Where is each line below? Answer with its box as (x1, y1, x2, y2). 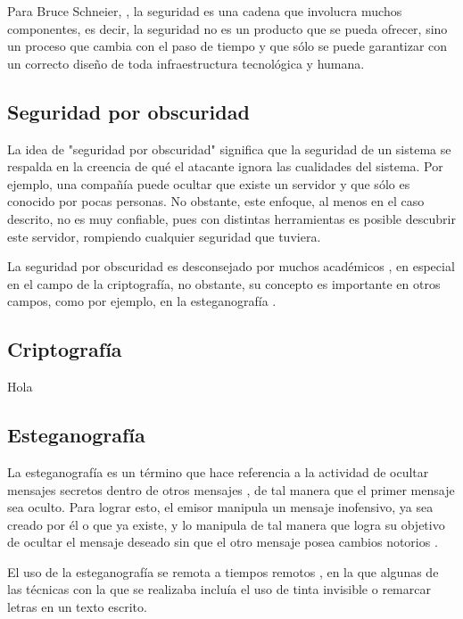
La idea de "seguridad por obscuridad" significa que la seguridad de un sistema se (7, 139, 451, 158)
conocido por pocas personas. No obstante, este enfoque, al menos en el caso (7, 192, 425, 210)
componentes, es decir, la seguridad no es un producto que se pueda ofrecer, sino (7, 19, 448, 37)
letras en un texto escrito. (7, 598, 147, 616)
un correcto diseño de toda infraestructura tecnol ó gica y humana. (7, 54, 365, 72)
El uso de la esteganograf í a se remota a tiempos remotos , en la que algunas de (7, 562, 439, 581)
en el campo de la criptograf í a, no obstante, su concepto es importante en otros (7, 274, 441, 293)
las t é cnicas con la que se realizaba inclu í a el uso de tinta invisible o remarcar (7, 580, 431, 598)
